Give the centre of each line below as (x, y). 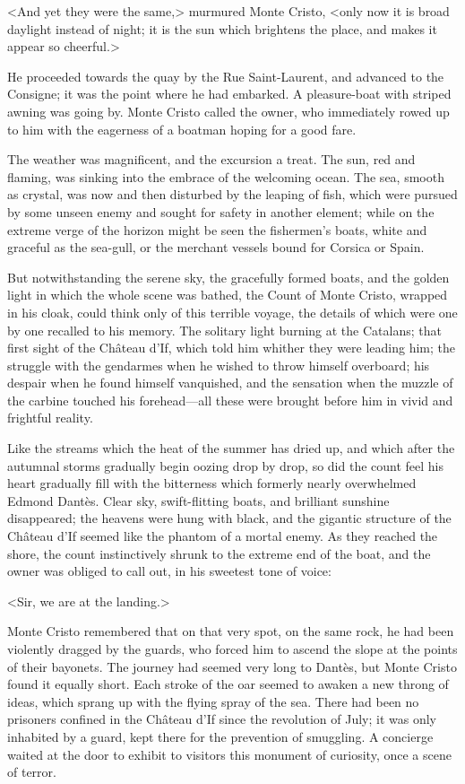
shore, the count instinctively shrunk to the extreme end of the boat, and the (219, 553)
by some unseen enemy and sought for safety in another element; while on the (221, 211)
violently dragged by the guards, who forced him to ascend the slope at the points (232, 649)
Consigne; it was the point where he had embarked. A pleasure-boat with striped (229, 94)
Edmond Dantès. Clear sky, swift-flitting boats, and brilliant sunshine (198, 500)
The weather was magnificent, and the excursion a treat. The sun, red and (211, 159)
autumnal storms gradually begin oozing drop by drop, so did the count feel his (226, 465)
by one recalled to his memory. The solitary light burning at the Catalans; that (224, 330)
